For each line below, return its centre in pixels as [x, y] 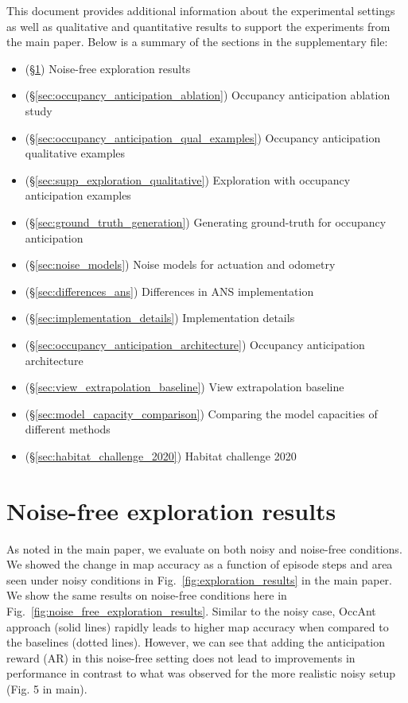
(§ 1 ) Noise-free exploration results [108, 68]
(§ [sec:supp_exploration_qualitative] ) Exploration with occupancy [188, 179]
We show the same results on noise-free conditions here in [147, 595]
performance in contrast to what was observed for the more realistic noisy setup [201, 673]
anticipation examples [78, 195]
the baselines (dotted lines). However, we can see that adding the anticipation [196, 642]
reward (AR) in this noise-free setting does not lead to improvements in [181, 657]
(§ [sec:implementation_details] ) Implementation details [160, 318]
